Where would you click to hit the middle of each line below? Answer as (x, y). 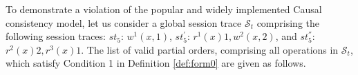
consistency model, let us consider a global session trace (124, 22)
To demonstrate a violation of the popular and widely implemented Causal (164, 9)
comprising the (288, 22)
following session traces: (56, 36)
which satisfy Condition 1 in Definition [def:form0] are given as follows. (156, 63)
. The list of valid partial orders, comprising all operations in (210, 49)
